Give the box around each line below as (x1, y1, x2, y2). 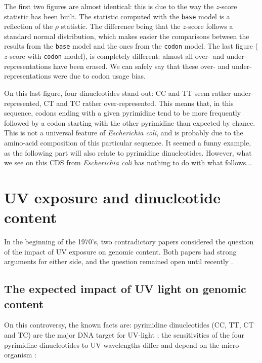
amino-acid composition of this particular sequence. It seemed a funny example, (4, 137, 251, 148)
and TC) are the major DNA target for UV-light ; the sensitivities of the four (4, 329, 245, 340)
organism (4, 349, 32, 360)
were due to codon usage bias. (53, 70, 146, 81)
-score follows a (186, 21, 233, 31)
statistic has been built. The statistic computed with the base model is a (4, 11, 230, 21)
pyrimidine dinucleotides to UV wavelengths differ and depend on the (4, 339, 220, 350)
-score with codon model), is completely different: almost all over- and (7, 51, 225, 61)
